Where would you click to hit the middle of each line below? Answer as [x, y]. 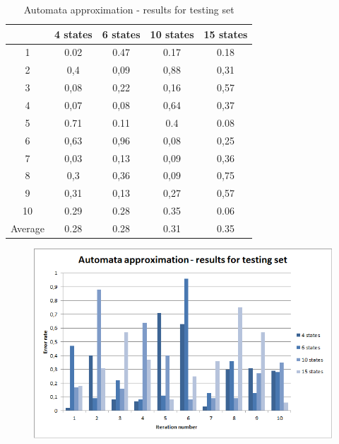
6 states [121, 34]
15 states [226, 34]
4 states [73, 34]
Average [28, 228]
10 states [172, 34]
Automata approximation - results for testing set [129, 9]
